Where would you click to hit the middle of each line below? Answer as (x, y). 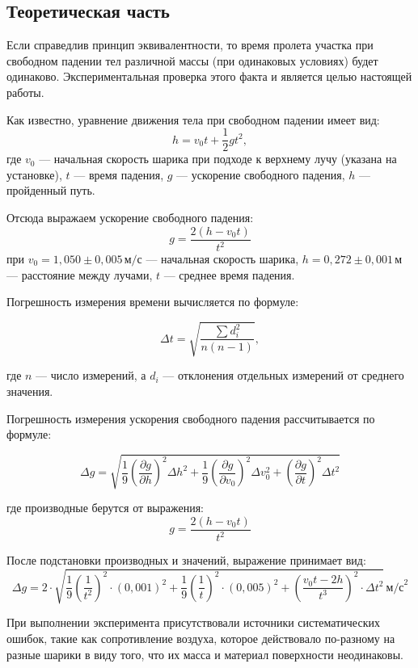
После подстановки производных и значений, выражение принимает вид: (186, 560)
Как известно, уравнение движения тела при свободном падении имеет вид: (193, 119)
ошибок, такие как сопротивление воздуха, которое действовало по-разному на (201, 638)
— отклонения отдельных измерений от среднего (283, 375)
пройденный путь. (51, 190)
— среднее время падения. (229, 274)
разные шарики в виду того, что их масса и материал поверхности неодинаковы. (205, 654)
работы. (25, 92)
